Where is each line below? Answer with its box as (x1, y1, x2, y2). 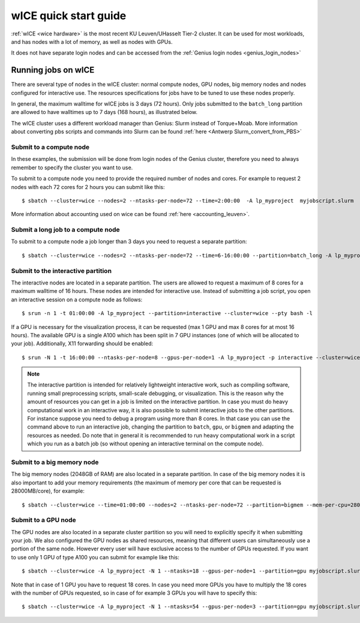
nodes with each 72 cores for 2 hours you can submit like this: (11, 183, 165, 190)
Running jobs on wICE (11, 65, 95, 75)
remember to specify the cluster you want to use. (11, 164, 133, 171)
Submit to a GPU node (11, 516, 76, 525)
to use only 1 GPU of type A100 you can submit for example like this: (11, 553, 180, 561)
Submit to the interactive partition (11, 266, 112, 275)
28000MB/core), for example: (11, 487, 85, 495)
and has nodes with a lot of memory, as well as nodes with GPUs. (11, 38, 173, 45)
